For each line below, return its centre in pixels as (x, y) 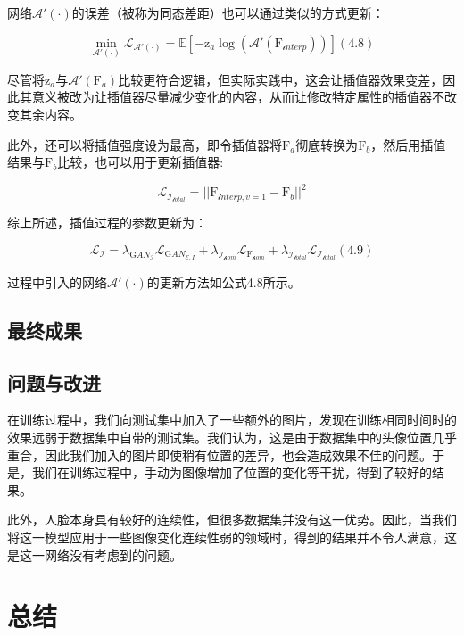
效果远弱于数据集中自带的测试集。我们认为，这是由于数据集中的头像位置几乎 (232, 438)
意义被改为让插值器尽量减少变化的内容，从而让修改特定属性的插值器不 (238, 97)
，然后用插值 (408, 144)
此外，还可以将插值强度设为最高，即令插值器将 (145, 144)
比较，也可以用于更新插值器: (141, 162)
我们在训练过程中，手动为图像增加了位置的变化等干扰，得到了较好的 (232, 472)
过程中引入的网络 (57, 281)
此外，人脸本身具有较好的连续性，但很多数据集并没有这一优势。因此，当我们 (232, 520)
